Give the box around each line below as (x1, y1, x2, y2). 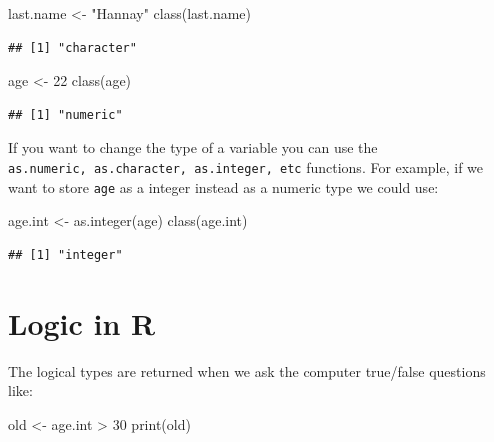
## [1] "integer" (8, 247, 123, 262)
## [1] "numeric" (8, 107, 123, 122)
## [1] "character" (8, 40, 137, 55)
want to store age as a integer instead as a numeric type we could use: (8, 176, 439, 197)
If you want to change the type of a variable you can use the (8, 137, 378, 158)
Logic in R (8, 302, 156, 343)
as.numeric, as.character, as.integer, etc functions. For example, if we (8, 156, 484, 177)
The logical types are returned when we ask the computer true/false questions (8, 360, 486, 381)
